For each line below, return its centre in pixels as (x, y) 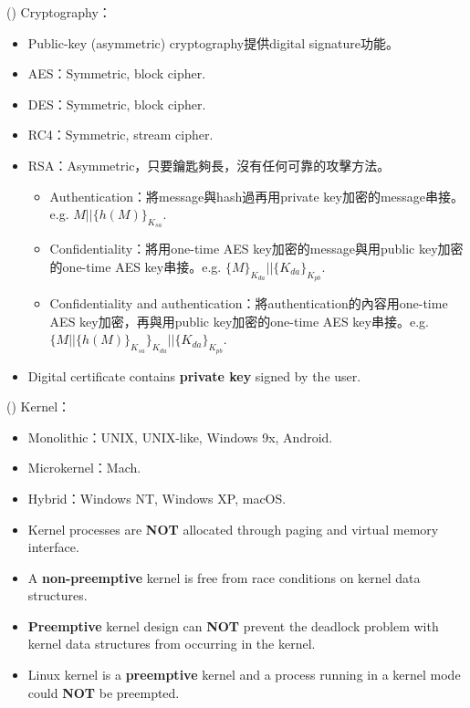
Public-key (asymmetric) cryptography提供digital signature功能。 (213, 42)
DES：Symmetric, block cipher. (117, 104)
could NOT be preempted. (104, 692)
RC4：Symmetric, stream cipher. (120, 135)
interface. (53, 547)
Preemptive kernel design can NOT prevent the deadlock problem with (233, 625)
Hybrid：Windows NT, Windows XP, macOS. (157, 498)
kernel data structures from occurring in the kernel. (172, 644)
